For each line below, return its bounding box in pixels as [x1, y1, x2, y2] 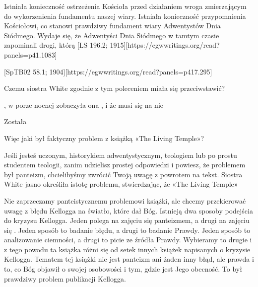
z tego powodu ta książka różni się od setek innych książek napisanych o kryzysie [4, 244, 251, 254]
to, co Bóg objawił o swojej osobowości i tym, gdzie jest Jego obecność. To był [4, 264, 242, 274]
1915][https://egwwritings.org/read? [110, 40, 220, 50]
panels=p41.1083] [4, 49, 57, 60]
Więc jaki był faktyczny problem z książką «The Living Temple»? [4, 133, 204, 143]
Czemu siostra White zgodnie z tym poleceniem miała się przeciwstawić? [4, 83, 225, 93]
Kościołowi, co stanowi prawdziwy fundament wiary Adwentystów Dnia [4, 20, 221, 31]
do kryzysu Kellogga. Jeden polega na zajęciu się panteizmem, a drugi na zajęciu [4, 215, 250, 225]
